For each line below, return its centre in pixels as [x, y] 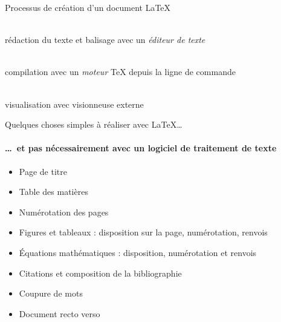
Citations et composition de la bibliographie [100, 273]
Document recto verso [60, 313]
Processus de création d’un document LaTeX [88, 7]
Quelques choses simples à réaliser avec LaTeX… [94, 124]
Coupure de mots [51, 293]
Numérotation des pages [64, 212]
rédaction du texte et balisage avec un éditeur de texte [105, 40]
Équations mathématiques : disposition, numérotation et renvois [138, 252]
